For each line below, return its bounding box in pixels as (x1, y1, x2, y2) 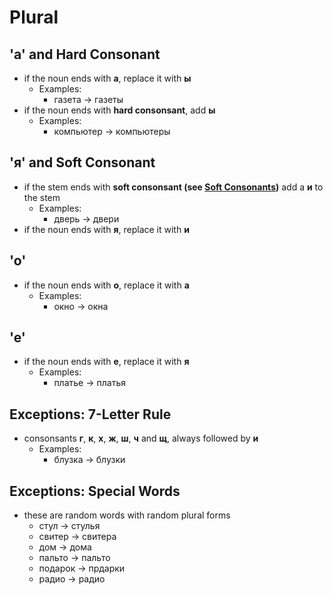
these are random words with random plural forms (23, 509, 231, 521)
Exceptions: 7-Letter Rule (9, 406, 172, 423)
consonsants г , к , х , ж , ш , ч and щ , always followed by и (23, 432, 259, 445)
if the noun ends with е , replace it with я (23, 356, 190, 368)
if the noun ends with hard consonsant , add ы (23, 104, 216, 116)
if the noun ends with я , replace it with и (23, 223, 190, 235)
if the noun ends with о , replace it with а (23, 279, 190, 291)
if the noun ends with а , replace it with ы (23, 72, 192, 84)
